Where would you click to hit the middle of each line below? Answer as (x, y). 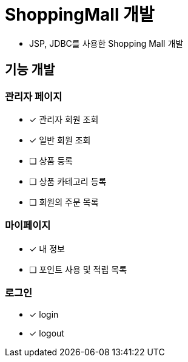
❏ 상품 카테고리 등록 (68, 181)
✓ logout (47, 333)
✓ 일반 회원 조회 (60, 140)
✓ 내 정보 (47, 248)
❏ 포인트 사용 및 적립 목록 (78, 269)
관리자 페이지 (34, 96)
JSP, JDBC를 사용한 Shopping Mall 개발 (106, 43)
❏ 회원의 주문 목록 (64, 202)
